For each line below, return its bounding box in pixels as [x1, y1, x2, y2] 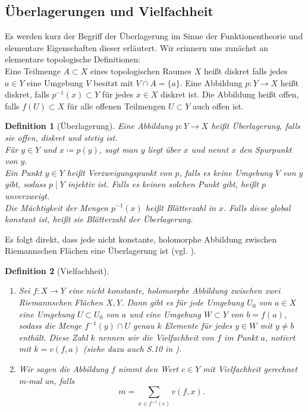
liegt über [147, 143, 181, 155]
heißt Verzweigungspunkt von [67, 166, 172, 178]
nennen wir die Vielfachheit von [98, 331, 214, 343]
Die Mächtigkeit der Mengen [5, 201, 108, 213]
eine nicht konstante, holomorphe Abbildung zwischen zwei [68, 284, 281, 297]
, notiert [265, 331, 296, 343]
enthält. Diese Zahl [18, 331, 88, 343]
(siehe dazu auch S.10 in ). [83, 342, 182, 355]
